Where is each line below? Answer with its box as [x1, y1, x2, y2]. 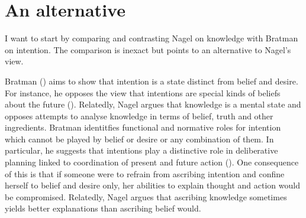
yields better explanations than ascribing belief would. [5, 202, 201, 214]
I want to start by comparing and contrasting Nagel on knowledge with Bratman [5, 32, 298, 44]
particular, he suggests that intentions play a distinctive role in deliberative [5, 144, 278, 157]
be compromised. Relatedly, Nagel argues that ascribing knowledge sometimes [5, 190, 287, 203]
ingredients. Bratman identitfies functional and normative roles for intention [5, 121, 281, 134]
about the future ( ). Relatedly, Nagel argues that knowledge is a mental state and [5, 98, 301, 110]
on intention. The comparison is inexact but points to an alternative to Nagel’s [5, 43, 291, 56]
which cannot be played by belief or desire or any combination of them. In [5, 132, 274, 145]
